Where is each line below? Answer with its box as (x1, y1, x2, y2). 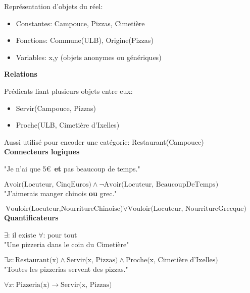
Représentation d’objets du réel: (4, 1, 103, 11)
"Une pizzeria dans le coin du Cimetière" (4, 239, 129, 250)
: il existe (8, 231, 36, 239)
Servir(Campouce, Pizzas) (16, 102, 96, 113)
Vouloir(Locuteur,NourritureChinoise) (6, 205, 123, 213)
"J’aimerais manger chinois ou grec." (4, 188, 117, 198)
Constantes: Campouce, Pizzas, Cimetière (16, 18, 145, 28)
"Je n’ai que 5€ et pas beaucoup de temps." (4, 163, 140, 173)
